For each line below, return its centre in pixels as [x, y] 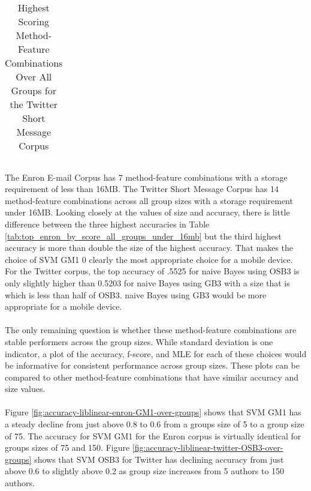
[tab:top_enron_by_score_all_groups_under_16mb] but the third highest [143, 236]
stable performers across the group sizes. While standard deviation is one [139, 341]
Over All [34, 77]
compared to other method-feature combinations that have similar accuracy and [152, 377]
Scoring [34, 21]
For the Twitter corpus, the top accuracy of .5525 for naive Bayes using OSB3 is [152, 271]
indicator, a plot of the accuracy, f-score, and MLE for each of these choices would [156, 353]
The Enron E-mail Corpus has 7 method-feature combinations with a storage [146, 177]
